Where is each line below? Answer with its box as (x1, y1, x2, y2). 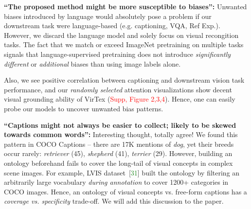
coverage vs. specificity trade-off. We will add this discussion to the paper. (4, 196, 224, 206)
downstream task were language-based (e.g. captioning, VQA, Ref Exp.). (4, 20, 220, 31)
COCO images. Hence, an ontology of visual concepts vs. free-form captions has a (4, 186, 247, 196)
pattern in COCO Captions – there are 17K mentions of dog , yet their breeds (4, 139, 234, 149)
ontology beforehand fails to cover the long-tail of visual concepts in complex (4, 157, 233, 168)
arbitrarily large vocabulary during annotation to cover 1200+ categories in (4, 177, 229, 187)
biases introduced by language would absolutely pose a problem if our (4, 11, 212, 21)
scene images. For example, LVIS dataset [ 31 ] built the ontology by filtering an (4, 167, 240, 177)
